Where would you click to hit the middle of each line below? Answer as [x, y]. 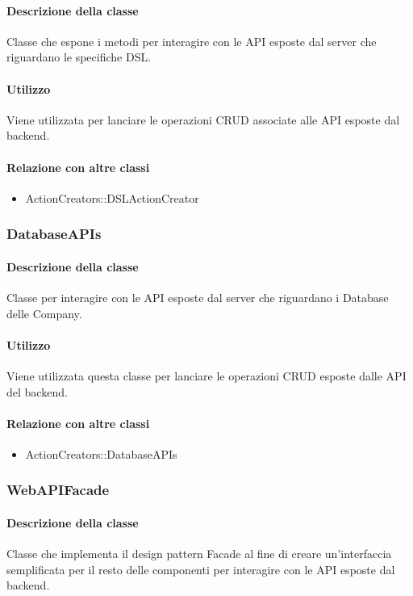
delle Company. [44, 313]
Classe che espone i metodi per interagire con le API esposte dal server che [192, 41]
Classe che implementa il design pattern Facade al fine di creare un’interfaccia [199, 554]
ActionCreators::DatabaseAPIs [101, 453]
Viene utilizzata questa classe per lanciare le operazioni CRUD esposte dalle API [206, 375]
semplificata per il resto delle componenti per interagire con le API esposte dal [201, 569]
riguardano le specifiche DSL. [79, 57]
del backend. [37, 391]
